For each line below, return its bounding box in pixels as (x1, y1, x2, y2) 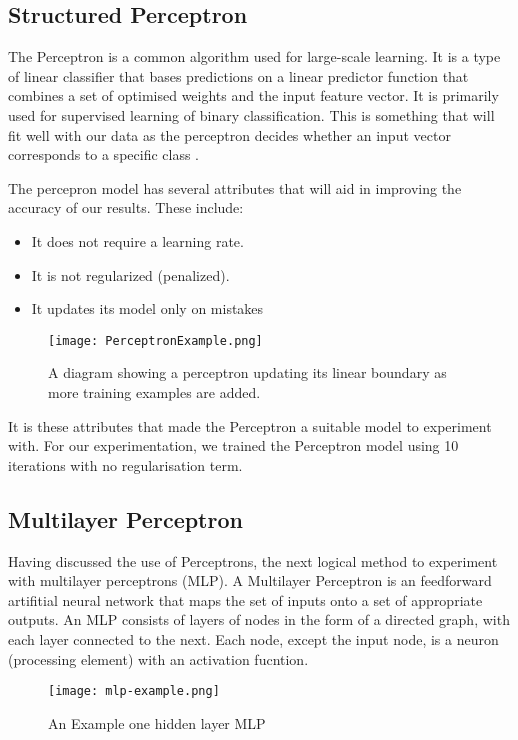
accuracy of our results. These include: (8, 197, 244, 218)
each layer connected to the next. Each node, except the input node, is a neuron (8, 628, 499, 649)
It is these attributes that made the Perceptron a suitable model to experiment (8, 415, 492, 436)
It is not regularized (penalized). (31, 264, 230, 285)
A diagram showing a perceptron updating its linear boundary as (48, 362, 447, 383)
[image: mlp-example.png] (48, 684, 220, 699)
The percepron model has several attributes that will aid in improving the (8, 177, 462, 198)
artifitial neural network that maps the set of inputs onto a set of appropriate (8, 589, 483, 610)
